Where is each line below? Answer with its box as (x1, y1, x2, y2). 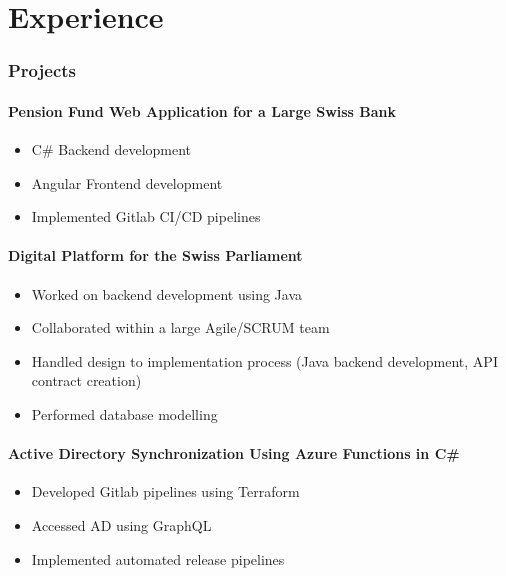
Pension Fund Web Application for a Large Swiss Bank (8, 100, 397, 121)
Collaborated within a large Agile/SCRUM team (31, 317, 330, 338)
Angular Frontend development (31, 172, 223, 193)
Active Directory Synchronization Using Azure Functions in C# (8, 443, 460, 464)
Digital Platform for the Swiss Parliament (8, 245, 303, 266)
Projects (8, 58, 77, 83)
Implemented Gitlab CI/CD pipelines (31, 206, 261, 227)
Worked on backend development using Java (31, 283, 302, 304)
